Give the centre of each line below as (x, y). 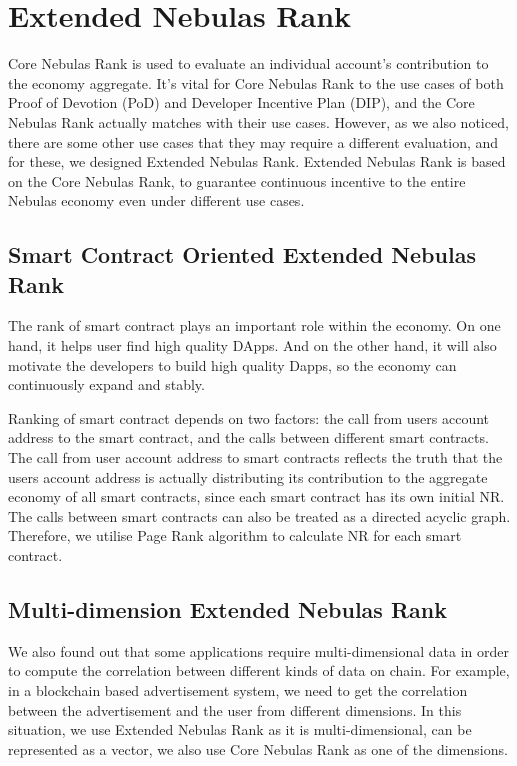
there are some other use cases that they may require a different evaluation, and (253, 141)
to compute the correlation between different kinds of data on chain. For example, (259, 670)
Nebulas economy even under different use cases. (156, 200)
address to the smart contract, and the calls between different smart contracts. (248, 437)
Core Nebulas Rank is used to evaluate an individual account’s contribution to (248, 63)
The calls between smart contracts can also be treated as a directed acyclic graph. (259, 515)
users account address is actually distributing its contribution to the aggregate (248, 476)
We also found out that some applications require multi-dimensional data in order (259, 650)
